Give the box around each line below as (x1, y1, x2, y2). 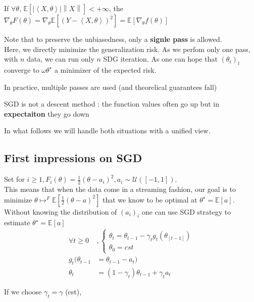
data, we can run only (26, 54, 94, 64)
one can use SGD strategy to (141, 206, 231, 217)
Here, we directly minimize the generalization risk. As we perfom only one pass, (4, 43, 250, 54)
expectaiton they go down (4, 108, 89, 119)
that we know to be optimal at (103, 194, 197, 205)
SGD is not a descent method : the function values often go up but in (4, 98, 219, 109)
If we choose (4, 286, 42, 296)
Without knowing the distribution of (4, 206, 117, 217)
